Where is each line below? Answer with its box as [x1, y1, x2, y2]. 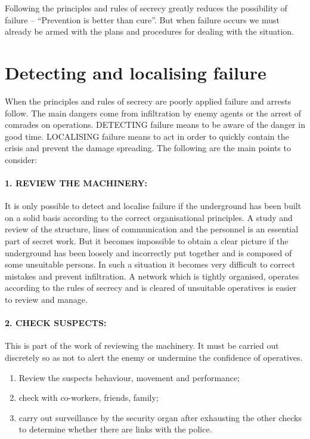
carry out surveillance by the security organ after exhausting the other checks [18, 411, 302, 423]
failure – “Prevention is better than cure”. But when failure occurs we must [5, 13, 280, 26]
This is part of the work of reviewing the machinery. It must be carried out [5, 339, 279, 352]
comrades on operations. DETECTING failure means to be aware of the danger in [5, 118, 305, 131]
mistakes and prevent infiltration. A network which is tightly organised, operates [5, 269, 299, 282]
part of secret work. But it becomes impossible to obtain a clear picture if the [5, 235, 289, 247]
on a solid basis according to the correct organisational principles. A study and [5, 211, 293, 223]
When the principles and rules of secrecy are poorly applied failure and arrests [5, 94, 292, 107]
